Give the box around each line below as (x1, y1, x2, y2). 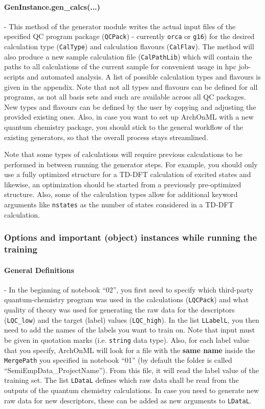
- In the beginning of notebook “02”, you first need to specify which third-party (4, 284, 254, 295)
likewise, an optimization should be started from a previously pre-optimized (4, 179, 241, 189)
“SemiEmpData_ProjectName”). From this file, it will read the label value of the (4, 364, 259, 375)
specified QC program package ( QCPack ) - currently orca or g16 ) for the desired (4, 31, 255, 42)
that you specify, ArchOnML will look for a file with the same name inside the (4, 344, 255, 355)
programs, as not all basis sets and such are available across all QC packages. (4, 91, 246, 102)
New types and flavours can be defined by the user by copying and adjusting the (4, 101, 256, 112)
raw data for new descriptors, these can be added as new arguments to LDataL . (4, 395, 252, 405)
